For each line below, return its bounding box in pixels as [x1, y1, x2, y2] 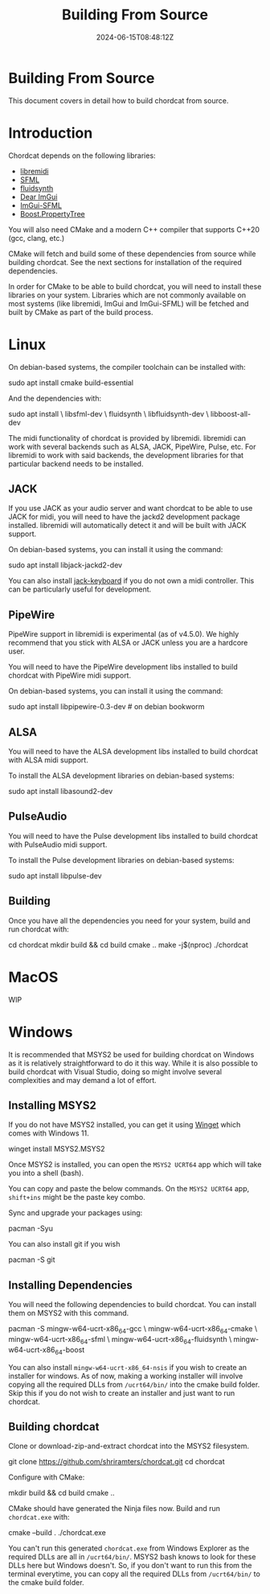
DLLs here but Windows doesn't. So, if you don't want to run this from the [8, 1561, 252, 1571]
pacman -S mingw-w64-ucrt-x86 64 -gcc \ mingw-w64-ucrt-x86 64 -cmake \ [8, 1324, 258, 1335]
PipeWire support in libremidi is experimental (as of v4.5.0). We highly [8, 629, 239, 639]
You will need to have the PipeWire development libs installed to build [8, 662, 239, 672]
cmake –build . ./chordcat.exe [8, 1528, 107, 1538]
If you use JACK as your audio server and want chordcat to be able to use [8, 504, 253, 513]
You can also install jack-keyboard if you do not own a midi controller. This [8, 576, 255, 586]
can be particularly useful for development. [8, 584, 152, 594]
